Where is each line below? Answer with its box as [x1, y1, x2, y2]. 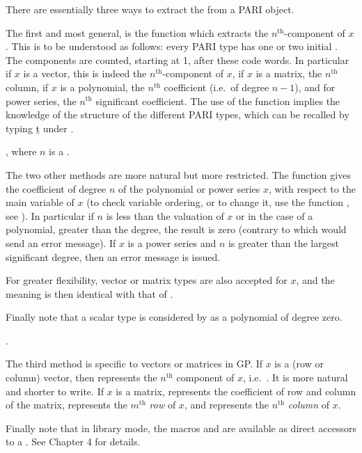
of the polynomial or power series [118, 181, 260, 196]
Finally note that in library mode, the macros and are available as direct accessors [6, 420, 357, 435]
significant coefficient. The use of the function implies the [95, 93, 340, 108]
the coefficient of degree [6, 181, 107, 196]
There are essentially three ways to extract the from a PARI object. [6, 2, 294, 16]
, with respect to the [268, 181, 356, 196]
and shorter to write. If [6, 383, 104, 398]
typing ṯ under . [6, 120, 74, 135]
